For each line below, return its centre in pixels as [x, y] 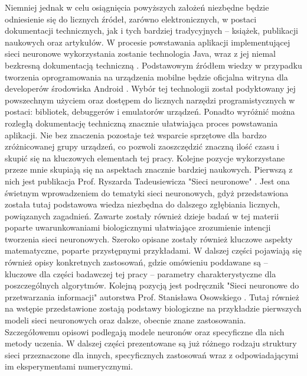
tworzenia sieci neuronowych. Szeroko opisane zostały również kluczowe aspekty [149, 239]
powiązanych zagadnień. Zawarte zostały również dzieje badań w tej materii [142, 215]
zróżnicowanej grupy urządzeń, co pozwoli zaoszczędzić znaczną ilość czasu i [142, 146]
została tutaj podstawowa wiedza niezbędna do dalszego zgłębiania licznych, [143, 204]
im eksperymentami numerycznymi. [69, 366]
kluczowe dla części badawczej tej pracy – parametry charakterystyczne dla [141, 273]
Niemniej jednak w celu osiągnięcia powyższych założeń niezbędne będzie [137, 7]
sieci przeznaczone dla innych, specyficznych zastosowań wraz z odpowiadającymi [152, 354]
